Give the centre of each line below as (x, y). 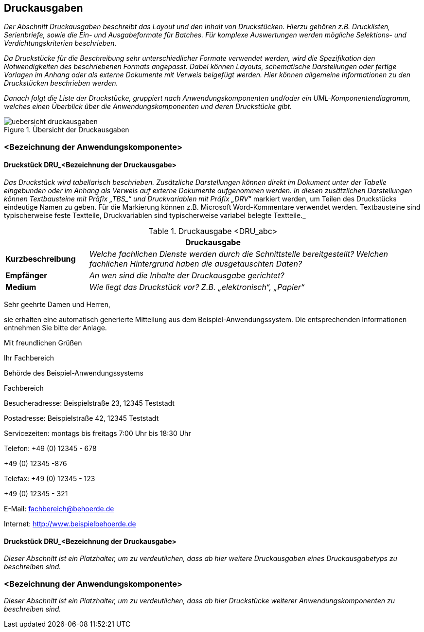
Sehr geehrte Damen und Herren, (57, 305)
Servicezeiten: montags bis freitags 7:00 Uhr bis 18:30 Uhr (97, 433)
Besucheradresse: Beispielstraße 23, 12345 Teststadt (89, 403)
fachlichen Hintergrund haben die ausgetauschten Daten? (196, 264)
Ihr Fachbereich (29, 358)
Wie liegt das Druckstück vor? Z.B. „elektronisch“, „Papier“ (197, 287)
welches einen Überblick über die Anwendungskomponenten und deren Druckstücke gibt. (148, 107)
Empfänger (26, 276)
